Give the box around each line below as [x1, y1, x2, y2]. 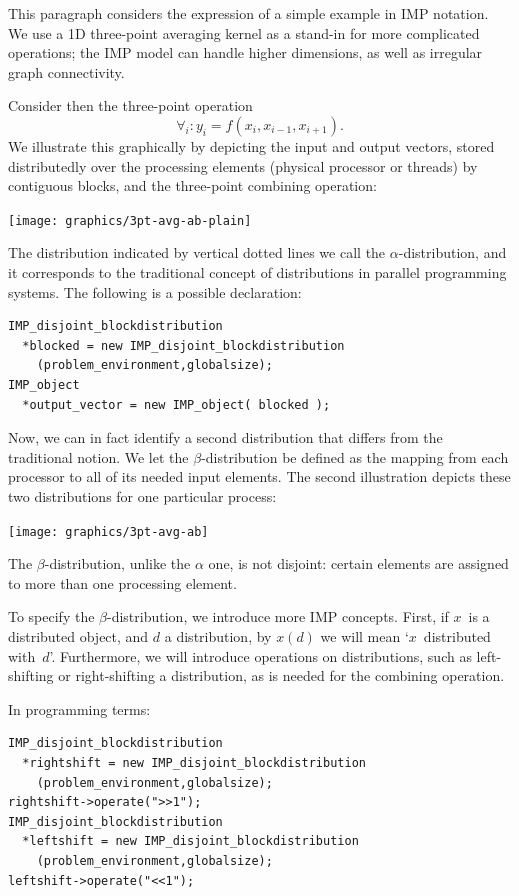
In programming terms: [8, 698, 151, 719]
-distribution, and [398, 242, 507, 263]
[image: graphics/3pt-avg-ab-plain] [8, 213, 252, 228]
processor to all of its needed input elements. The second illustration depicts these [8, 466, 511, 487]
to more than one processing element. [8, 572, 237, 593]
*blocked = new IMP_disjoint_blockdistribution [22, 338, 345, 353]
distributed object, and [8, 625, 149, 646]
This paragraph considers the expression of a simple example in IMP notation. [8, 3, 489, 23]
